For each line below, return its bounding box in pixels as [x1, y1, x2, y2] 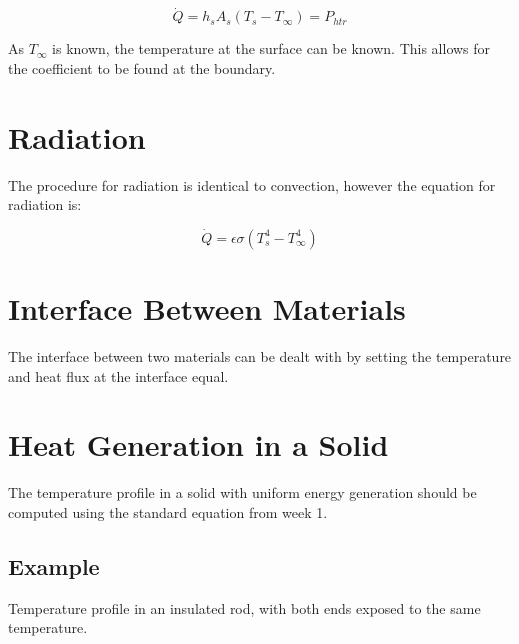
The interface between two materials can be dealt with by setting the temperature [8, 346, 512, 367]
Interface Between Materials [8, 288, 406, 329]
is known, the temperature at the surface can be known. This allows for [52, 38, 491, 59]
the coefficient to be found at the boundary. [8, 57, 276, 78]
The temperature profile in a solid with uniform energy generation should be [8, 482, 477, 503]
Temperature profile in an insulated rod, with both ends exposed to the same [8, 597, 481, 618]
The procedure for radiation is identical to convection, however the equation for [8, 174, 496, 195]
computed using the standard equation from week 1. [8, 501, 328, 522]
